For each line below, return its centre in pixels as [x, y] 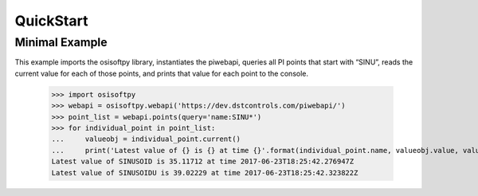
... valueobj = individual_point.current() [146, 139]
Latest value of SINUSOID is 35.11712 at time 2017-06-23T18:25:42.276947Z [203, 162]
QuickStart [51, 21]
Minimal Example [61, 42]
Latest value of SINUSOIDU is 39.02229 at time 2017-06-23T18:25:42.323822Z [205, 172]
